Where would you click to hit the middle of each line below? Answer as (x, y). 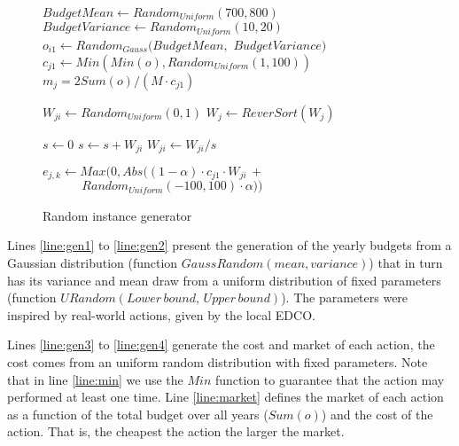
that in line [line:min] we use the (95, 379)
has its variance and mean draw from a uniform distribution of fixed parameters (224, 280)
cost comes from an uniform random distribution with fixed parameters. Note (218, 362)
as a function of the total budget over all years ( (138, 414)
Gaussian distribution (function (93, 263)
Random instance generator (117, 215)
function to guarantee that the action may (330, 379)
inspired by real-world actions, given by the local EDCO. (161, 314)
